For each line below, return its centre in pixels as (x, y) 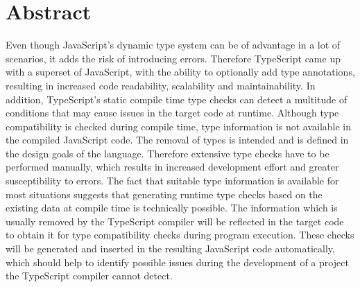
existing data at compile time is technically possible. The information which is (172, 208)
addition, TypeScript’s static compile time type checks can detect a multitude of (177, 99)
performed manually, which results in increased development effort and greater (172, 167)
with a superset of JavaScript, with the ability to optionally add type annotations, (180, 72)
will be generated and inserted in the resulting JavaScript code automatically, (170, 249)
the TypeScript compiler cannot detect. (89, 276)
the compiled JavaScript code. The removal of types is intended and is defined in (177, 140)
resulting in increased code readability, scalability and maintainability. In (161, 85)
